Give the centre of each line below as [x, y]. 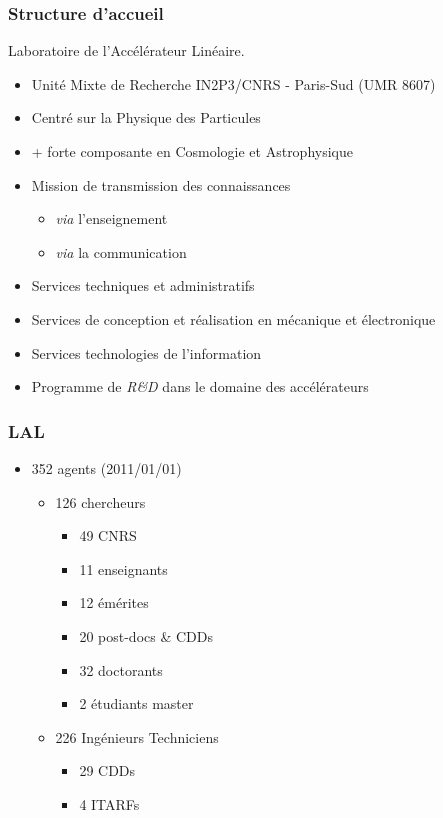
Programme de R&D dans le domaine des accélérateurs [200, 386]
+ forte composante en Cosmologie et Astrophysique [192, 151]
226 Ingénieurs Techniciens [137, 736]
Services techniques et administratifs [143, 285]
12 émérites [114, 602]
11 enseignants [123, 568]
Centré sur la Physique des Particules [146, 117]
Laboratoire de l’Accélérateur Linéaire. [126, 50]
